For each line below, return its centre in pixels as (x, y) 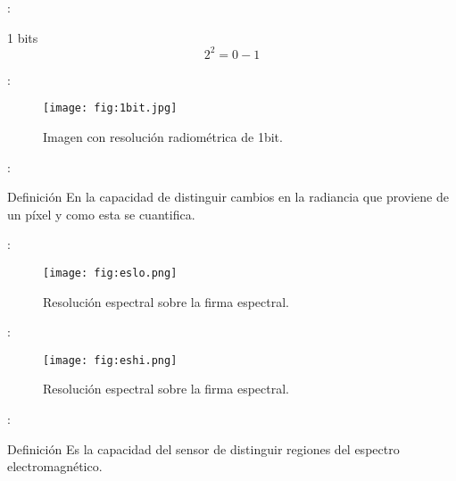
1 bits (23, 37)
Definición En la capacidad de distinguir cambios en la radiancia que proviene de (228, 197)
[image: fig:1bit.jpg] (110, 108)
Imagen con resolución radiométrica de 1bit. (163, 136)
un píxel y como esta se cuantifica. (101, 214)
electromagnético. (55, 466)
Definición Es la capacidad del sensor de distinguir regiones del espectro (203, 448)
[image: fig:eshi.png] (110, 360)
